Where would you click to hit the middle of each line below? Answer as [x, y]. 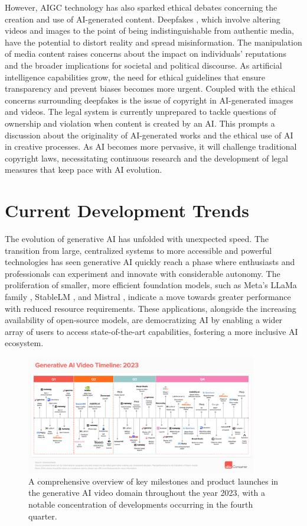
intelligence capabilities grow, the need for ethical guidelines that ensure [135, 77]
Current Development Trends [127, 210]
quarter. [43, 516]
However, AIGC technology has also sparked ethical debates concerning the [141, 7]
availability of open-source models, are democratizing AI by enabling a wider [144, 320]
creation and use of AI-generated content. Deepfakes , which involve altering [143, 19]
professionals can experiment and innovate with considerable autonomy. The [143, 273]
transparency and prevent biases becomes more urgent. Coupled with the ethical [150, 88]
